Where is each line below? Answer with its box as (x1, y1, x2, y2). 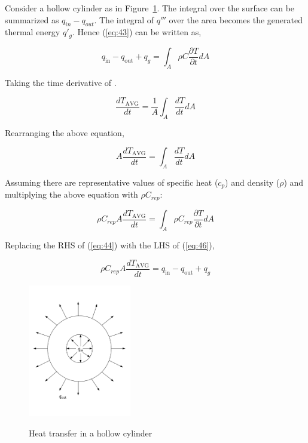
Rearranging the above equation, (5, 126, 124, 139)
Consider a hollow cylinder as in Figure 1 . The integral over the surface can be (5, 2, 295, 14)
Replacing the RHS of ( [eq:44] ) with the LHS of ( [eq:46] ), (5, 239, 215, 251)
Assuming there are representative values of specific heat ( (5, 176, 218, 188)
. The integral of (94, 13, 154, 26)
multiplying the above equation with (5, 188, 138, 201)
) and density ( (225, 176, 280, 188)
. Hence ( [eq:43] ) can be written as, (72, 26, 202, 38)
